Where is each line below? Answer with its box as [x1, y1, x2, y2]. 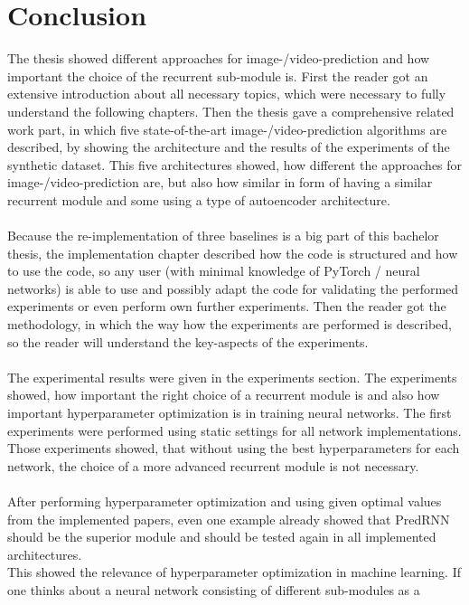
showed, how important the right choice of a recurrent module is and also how [7, 385, 440, 404]
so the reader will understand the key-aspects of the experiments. [7, 332, 369, 351]
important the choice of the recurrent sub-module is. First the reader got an [7, 66, 428, 85]
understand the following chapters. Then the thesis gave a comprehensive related [7, 101, 455, 120]
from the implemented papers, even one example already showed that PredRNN [7, 509, 450, 528]
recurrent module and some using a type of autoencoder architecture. [7, 190, 390, 209]
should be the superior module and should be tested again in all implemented [7, 527, 436, 546]
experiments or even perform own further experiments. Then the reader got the [7, 297, 446, 316]
